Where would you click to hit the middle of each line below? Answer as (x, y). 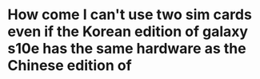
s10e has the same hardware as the (127, 49)
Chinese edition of (70, 66)
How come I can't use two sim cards (130, 15)
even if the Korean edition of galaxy (128, 32)
